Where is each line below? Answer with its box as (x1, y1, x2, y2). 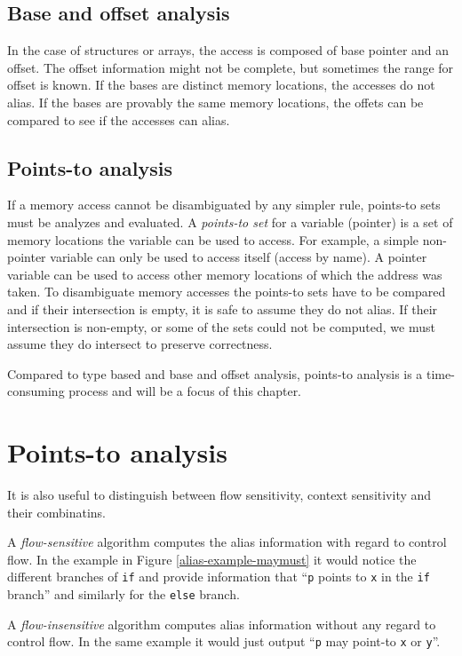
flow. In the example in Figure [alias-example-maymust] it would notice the (7, 549, 417, 568)
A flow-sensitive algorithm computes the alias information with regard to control (7, 533, 447, 551)
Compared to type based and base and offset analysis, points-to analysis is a (7, 364, 423, 383)
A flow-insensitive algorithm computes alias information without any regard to (7, 614, 436, 633)
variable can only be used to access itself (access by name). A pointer (50, 248, 427, 266)
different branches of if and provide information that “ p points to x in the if (7, 567, 430, 586)
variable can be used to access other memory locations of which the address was (7, 265, 442, 283)
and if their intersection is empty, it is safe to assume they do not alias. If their (7, 299, 438, 318)
